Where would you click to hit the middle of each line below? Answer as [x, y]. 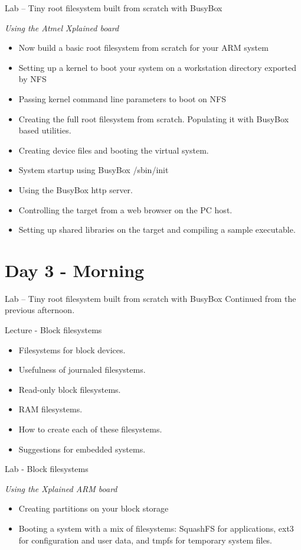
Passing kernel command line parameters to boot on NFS [122, 98]
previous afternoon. [40, 310]
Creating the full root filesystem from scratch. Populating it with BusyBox [154, 118]
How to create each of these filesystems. [90, 429]
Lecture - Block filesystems [53, 330]
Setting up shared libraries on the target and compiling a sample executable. [157, 230]
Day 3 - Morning [75, 270]
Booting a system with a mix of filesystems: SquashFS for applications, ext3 [156, 528]
